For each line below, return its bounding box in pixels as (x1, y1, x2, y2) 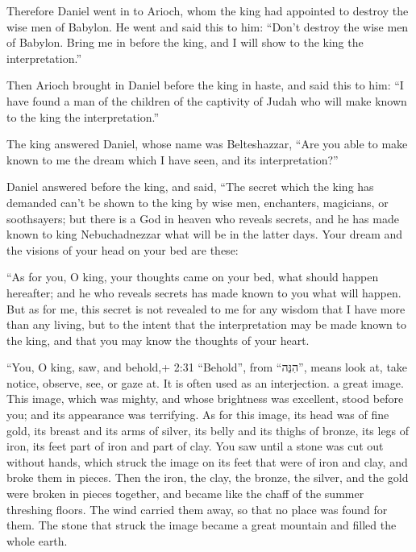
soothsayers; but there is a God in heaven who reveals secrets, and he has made (6, 210, 399, 226)
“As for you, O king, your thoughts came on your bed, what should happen (6, 268, 379, 285)
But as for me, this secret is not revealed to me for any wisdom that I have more (6, 300, 406, 317)
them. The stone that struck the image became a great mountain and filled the (6, 517, 397, 533)
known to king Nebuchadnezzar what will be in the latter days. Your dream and (6, 226, 403, 243)
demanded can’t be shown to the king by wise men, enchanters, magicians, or (6, 193, 389, 210)
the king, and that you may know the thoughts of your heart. (6, 331, 310, 348)
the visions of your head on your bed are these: (6, 241, 239, 258)
